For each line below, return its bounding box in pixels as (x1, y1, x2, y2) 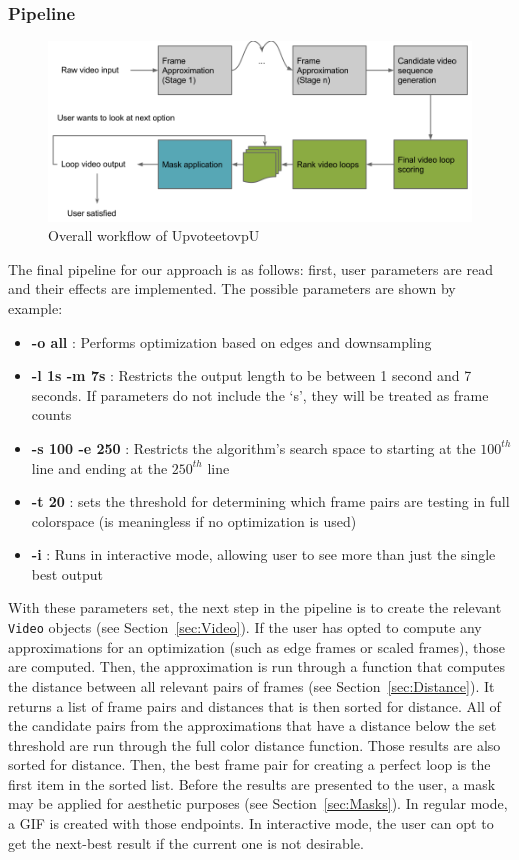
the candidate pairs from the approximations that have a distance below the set (8, 715, 497, 736)
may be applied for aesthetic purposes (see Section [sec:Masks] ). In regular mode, (8, 793, 508, 814)
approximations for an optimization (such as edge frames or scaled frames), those (8, 636, 505, 657)
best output (31, 563, 104, 584)
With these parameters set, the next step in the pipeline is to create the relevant (8, 597, 502, 618)
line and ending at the (31, 457, 168, 478)
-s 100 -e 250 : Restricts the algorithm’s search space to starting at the (31, 437, 476, 458)
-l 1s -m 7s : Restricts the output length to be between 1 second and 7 (31, 365, 472, 386)
